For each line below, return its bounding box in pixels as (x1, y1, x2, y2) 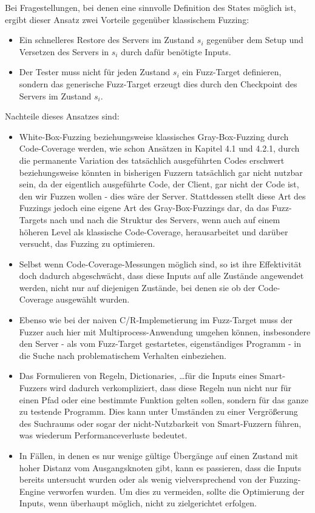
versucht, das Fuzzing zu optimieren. (19, 237, 155, 250)
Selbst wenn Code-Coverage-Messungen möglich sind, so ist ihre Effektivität (19, 257, 302, 270)
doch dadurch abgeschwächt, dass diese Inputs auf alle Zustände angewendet (19, 269, 304, 282)
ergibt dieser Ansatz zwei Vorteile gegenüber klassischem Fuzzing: (5, 13, 249, 25)
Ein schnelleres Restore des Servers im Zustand (19, 33, 195, 46)
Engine (19, 485, 46, 497)
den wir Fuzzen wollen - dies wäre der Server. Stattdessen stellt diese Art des (19, 189, 306, 202)
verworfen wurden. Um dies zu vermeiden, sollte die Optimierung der (47, 485, 305, 497)
